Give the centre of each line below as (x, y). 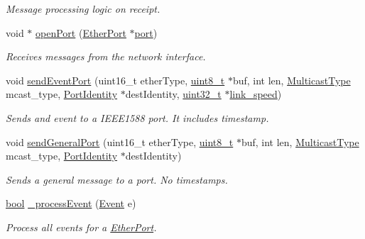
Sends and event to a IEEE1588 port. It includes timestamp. (137, 117)
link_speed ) (256, 94)
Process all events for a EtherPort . (81, 227)
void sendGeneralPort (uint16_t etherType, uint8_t (120, 141)
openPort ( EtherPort (81, 32)
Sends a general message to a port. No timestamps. (117, 179)
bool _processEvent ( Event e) (71, 203)
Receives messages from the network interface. (106, 56)
